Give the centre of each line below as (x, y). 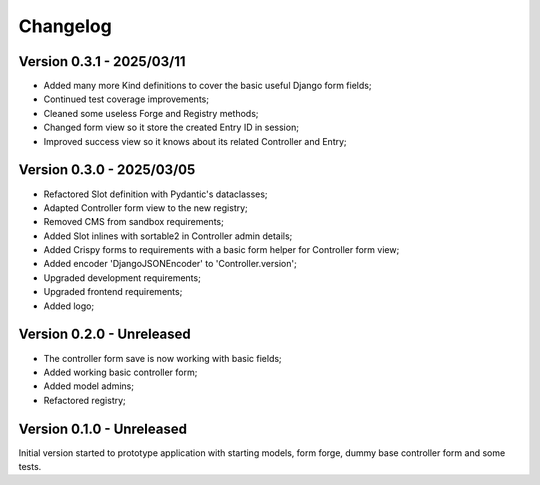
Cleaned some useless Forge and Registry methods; (151, 113)
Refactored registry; (85, 400)
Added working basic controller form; (120, 372)
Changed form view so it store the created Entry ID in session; (171, 127)
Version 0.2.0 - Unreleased (105, 334)
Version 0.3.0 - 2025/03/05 (107, 170)
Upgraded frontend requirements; (113, 292)
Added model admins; (89, 386)
